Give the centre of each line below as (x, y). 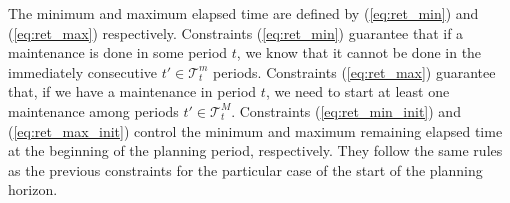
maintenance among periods (93, 110)
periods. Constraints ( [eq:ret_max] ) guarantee (354, 71)
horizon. (33, 189)
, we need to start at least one (357, 91)
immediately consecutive (83, 71)
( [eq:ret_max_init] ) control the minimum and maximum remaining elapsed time (255, 130)
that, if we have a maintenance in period (132, 91)
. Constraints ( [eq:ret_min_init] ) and (346, 110)
